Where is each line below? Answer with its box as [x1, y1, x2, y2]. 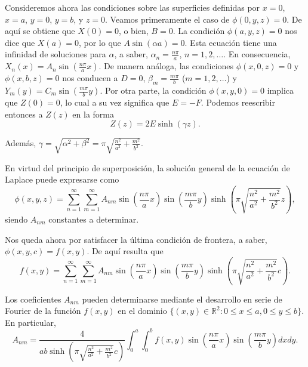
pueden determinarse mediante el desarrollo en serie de [82, 292, 282, 305]
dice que [5, 36, 35, 48]
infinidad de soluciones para [5, 48, 106, 60]
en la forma [72, 107, 114, 120]
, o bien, [118, 24, 149, 37]
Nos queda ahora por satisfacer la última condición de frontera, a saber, [5, 233, 267, 245]
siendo [5, 212, 28, 225]
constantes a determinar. [48, 212, 139, 225]
